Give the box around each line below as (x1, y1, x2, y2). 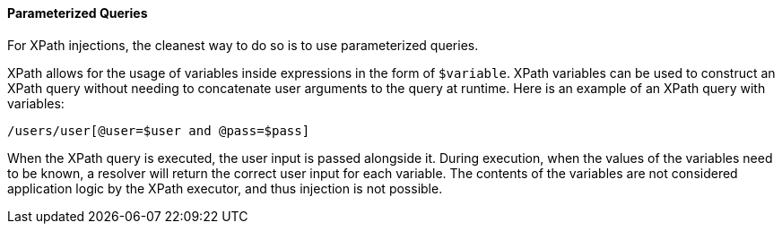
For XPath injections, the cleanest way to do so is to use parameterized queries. (7, 37, 479, 53)
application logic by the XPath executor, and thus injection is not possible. (7, 180, 443, 196)
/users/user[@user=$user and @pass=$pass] (7, 123, 310, 138)
